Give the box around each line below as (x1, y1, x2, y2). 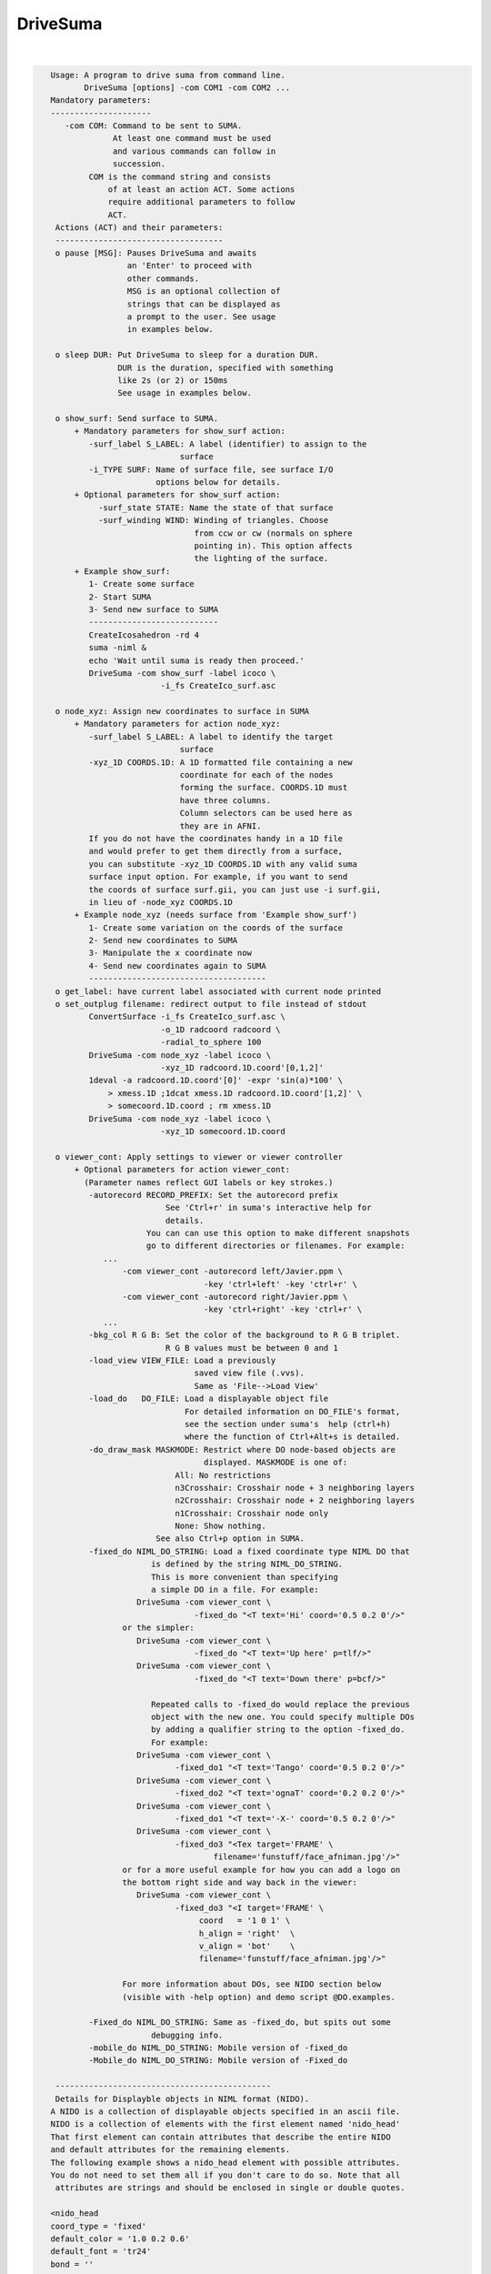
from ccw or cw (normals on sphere (194, 528, 353, 538)
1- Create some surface (88, 579, 195, 589)
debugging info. (150, 2029, 224, 2040)
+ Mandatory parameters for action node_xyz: (74, 719, 281, 729)
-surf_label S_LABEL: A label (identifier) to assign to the (88, 438, 367, 449)
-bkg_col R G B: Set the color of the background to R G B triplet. (88, 1330, 401, 1341)
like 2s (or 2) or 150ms (116, 375, 228, 386)
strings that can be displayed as (126, 298, 281, 309)
